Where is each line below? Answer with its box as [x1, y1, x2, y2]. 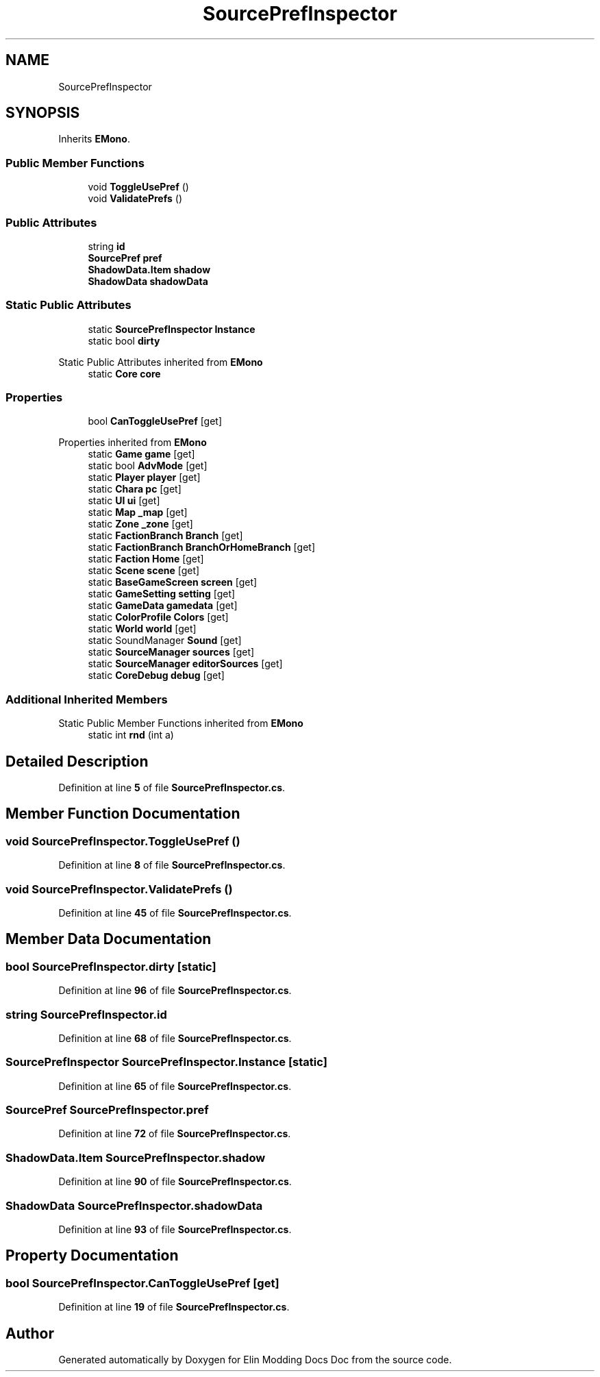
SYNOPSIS [5, 104, 80, 122]
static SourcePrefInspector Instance [88, 323, 255, 335]
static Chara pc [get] [88, 483, 182, 495]
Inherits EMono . [58, 133, 130, 145]
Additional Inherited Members [5, 692, 168, 706]
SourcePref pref [88, 251, 162, 264]
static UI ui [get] [88, 495, 160, 507]
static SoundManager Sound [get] [88, 634, 242, 647]
